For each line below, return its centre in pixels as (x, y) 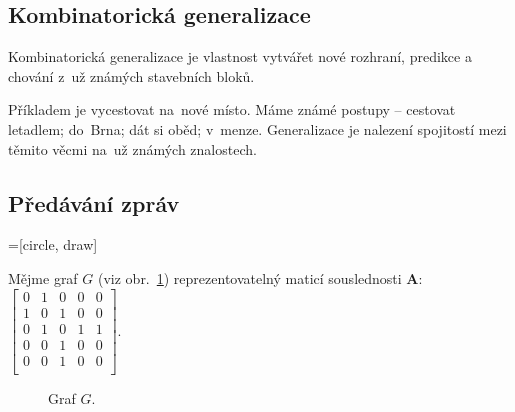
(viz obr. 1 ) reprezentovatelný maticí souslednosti (249, 277)
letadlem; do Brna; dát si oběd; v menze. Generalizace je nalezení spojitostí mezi (257, 128)
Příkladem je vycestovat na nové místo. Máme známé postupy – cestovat (232, 109)
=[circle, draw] (53, 244)
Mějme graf (43, 277)
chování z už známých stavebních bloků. (131, 75)
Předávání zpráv (94, 202)
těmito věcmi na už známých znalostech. (132, 148)
